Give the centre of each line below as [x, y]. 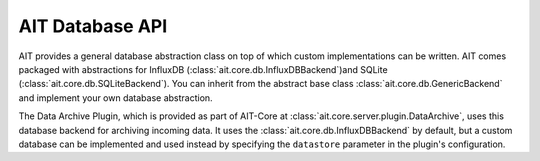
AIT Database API [93, 26]
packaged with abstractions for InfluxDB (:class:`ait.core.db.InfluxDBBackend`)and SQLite [203, 69]
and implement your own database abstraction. [116, 97]
